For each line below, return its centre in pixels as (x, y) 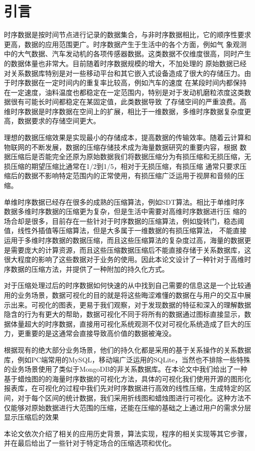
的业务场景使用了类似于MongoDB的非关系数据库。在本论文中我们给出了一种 (126, 369)
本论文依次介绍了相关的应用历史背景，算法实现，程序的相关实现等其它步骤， (127, 433)
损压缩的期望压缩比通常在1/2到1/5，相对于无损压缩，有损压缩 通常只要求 (122, 166)
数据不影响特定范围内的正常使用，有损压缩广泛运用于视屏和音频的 (131, 176)
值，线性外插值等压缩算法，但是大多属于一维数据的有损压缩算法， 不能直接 (125, 230)
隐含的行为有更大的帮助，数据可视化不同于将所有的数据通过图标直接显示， (124, 314)
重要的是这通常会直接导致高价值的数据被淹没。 (100, 333)
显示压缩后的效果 (31, 417)
